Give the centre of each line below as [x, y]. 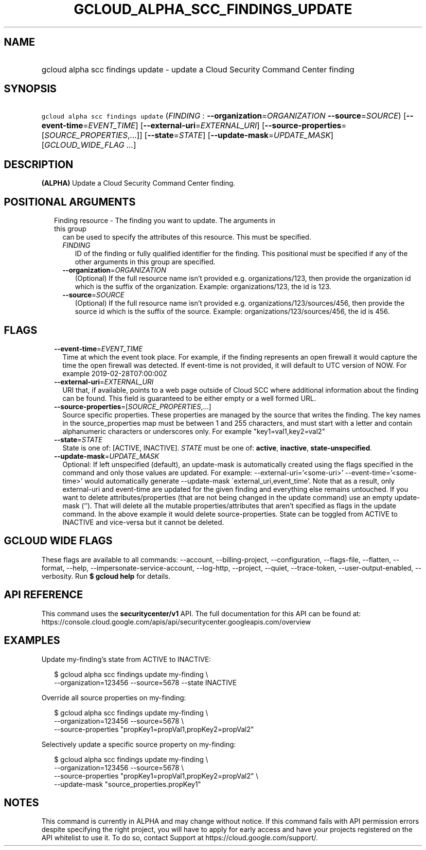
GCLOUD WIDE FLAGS [58, 541]
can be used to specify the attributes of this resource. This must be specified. [187, 237]
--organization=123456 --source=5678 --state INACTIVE [145, 682]
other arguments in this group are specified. [145, 262]
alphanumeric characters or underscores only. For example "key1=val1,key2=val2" [194, 431]
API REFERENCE [44, 595]
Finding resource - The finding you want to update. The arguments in [165, 221]
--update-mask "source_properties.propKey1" [128, 784]
